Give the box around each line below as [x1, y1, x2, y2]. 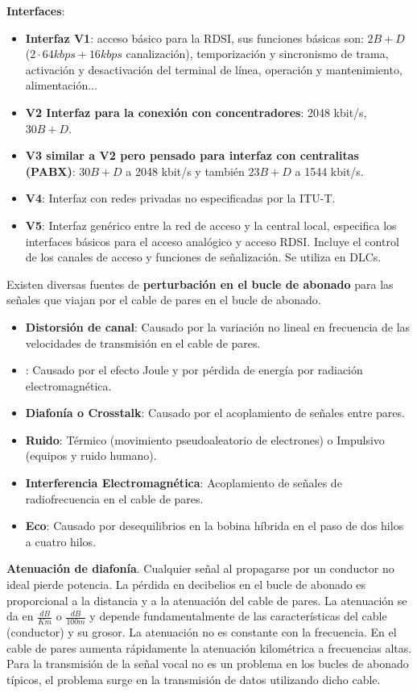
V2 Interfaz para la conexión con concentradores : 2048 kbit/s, [25, 103, 367, 120]
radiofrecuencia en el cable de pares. [25, 490, 204, 507]
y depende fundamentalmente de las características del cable [89, 607, 387, 624]
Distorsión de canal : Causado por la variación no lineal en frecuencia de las [25, 318, 411, 335]
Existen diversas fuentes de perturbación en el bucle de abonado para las [6, 275, 394, 292]
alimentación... [25, 77, 97, 94]
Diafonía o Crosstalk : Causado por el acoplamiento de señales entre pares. [25, 404, 405, 421]
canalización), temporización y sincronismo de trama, [126, 45, 389, 62]
